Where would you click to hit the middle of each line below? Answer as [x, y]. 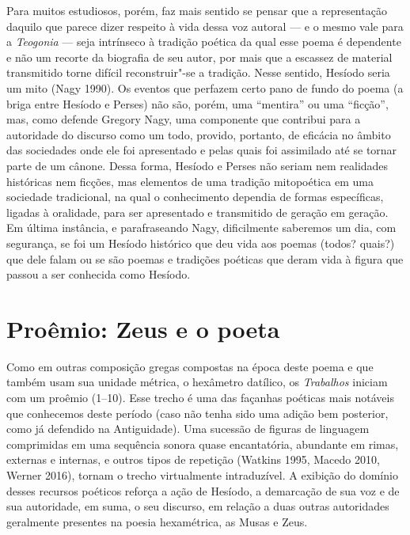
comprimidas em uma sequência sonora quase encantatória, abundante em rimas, [203, 444]
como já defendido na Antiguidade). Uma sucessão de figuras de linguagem [188, 429]
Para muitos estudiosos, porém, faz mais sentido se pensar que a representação [197, 10]
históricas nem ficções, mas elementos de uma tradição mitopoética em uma [190, 181]
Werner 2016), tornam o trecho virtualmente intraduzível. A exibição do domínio [202, 474]
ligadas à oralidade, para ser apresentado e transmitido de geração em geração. [197, 212]
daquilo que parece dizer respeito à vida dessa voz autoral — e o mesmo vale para [205, 26]
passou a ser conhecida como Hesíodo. [99, 274]
